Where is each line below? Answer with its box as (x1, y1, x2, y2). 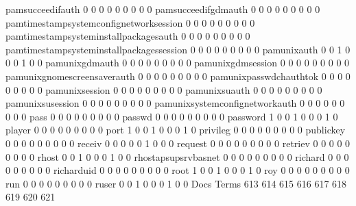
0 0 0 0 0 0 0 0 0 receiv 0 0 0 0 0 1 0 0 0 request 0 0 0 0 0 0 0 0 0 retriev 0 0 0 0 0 (5, 136, 351, 150)
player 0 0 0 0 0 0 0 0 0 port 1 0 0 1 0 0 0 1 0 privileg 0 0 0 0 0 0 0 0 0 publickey (5, 123, 346, 137)
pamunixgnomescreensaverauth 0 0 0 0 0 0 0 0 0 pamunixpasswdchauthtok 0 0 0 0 (5, 68, 351, 83)
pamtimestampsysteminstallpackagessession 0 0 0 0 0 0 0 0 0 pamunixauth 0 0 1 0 (5, 42, 351, 56)
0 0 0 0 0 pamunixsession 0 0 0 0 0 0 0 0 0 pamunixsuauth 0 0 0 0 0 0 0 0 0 (5, 82, 322, 96)
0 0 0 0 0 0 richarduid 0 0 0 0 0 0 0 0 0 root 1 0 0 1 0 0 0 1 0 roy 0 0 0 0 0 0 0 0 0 (5, 163, 350, 177)
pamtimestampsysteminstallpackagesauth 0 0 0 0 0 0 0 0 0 (5, 29, 250, 43)
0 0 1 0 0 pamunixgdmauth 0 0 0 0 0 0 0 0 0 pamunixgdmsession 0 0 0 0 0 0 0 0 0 (5, 55, 350, 70)
